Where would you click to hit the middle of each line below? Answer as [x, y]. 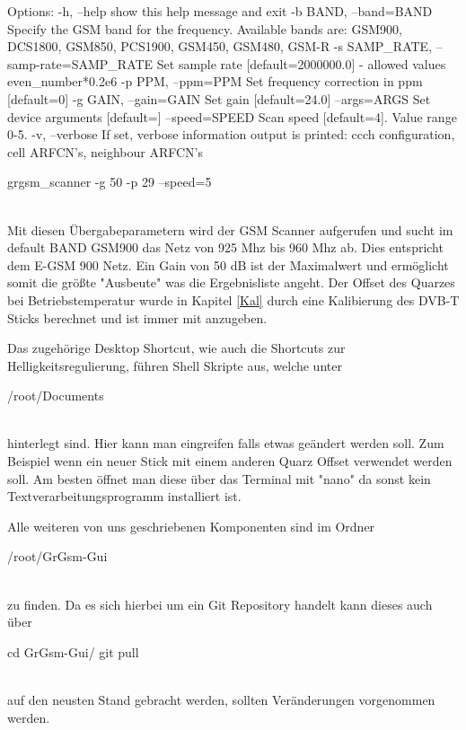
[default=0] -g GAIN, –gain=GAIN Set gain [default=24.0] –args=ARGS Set [219, 98]
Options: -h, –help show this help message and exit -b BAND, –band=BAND [220, 11]
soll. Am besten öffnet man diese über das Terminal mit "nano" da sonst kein [219, 478]
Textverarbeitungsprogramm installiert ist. [124, 496]
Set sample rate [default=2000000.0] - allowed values [301, 63]
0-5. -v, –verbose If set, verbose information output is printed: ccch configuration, [231, 134]
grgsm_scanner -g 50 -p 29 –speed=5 [110, 182]
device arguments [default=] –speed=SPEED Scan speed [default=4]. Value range [232, 116]
